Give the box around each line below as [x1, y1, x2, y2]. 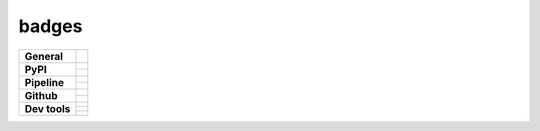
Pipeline [24, 75, 65, 89]
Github [24, 88, 58, 102]
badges [18, 15, 83, 37]
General [24, 49, 64, 63]
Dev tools [24, 101, 71, 115]
